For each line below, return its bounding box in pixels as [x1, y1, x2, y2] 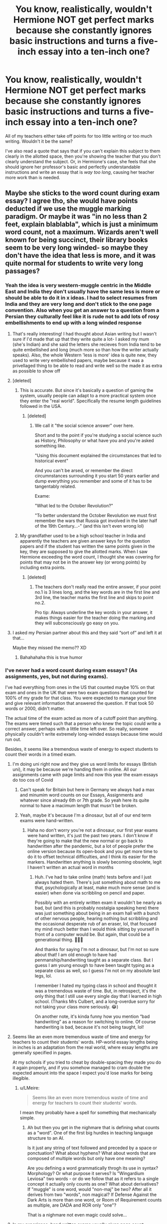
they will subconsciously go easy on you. [34, 620, 120, 626]
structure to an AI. [27, 1135, 65, 1141]
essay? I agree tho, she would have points [5, 197, 138, 205]
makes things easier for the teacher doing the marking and [34, 614, 156, 620]
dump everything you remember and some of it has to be [34, 478, 152, 484]
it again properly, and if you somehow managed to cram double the [12, 1064, 151, 1070]
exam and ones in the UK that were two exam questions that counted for [5, 689, 154, 695]
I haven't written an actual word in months [27, 864, 114, 870]
